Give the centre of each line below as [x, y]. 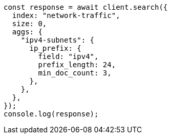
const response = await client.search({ [86, 7]
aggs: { [27, 32]
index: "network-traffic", [66, 15]
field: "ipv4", [68, 56]
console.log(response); [51, 114]
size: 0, [29, 24]
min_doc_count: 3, [75, 73]
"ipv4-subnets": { [58, 40]
